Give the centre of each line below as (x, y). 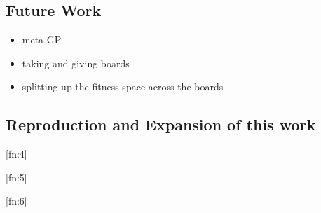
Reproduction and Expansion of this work (161, 124)
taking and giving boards (76, 63)
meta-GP (42, 40)
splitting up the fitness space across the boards (123, 87)
